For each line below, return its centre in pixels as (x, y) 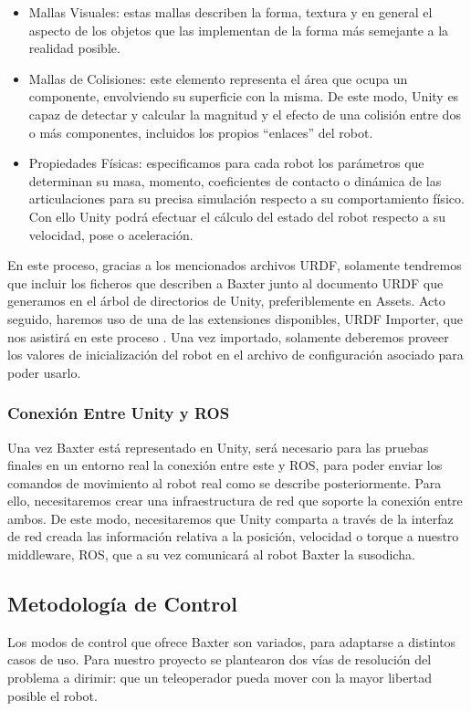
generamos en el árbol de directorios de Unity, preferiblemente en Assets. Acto (226, 301)
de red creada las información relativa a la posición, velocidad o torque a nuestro (233, 536)
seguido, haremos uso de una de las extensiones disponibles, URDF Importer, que (235, 318)
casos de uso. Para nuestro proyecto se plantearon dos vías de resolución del (220, 659)
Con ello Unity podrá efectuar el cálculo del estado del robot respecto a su (237, 216)
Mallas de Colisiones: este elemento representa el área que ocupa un (218, 78)
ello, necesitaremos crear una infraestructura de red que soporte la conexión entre (235, 501)
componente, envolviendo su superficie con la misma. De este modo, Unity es (244, 96)
